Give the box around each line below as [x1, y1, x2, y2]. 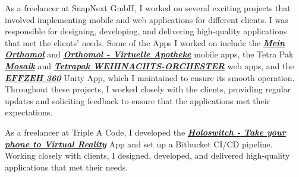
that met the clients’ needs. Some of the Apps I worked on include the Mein [5, 36, 285, 49]
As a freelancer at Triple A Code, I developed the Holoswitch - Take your [5, 125, 286, 138]
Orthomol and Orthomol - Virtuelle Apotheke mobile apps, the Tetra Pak [5, 48, 294, 60]
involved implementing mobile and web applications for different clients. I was [5, 13, 288, 25]
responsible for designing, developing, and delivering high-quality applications [5, 25, 287, 37]
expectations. [5, 106, 53, 118]
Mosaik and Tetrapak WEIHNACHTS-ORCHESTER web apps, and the [5, 59, 294, 72]
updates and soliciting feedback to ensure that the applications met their [5, 94, 270, 107]
